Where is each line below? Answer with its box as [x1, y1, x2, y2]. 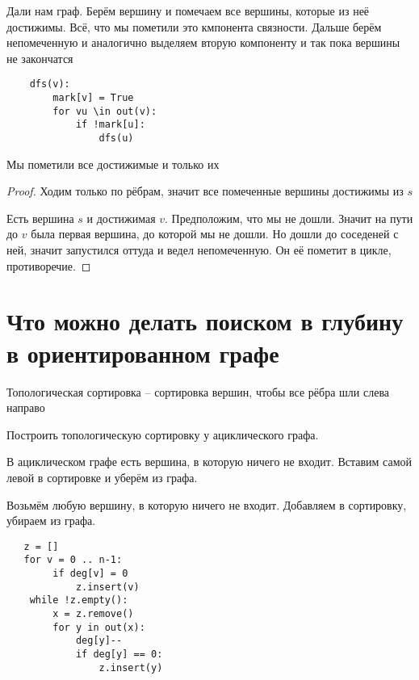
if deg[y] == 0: [75, 648, 163, 660]
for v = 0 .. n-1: [23, 554, 123, 566]
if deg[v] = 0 [52, 568, 128, 579]
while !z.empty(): [29, 594, 128, 607]
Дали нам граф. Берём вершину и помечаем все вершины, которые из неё [6, 2, 370, 19]
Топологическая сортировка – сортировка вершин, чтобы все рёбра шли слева [6, 383, 390, 400]
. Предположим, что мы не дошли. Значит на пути [165, 209, 413, 226]
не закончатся [6, 49, 73, 66]
